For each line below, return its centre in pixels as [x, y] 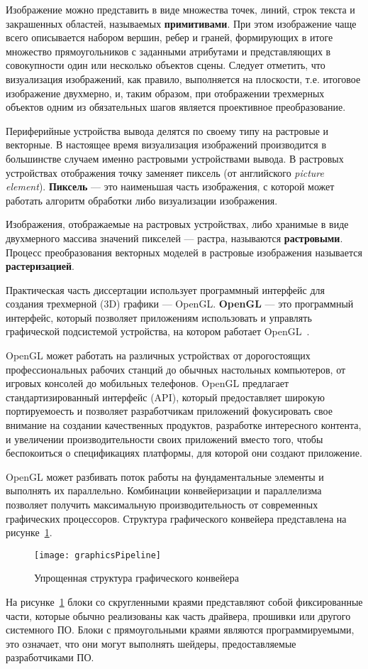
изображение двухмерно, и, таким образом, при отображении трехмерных [165, 93]
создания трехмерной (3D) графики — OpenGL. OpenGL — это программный [180, 304]
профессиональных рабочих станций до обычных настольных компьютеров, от [176, 369]
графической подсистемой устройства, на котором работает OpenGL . [158, 331]
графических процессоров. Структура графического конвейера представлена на [176, 518]
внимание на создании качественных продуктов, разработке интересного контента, [184, 425]
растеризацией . [40, 266]
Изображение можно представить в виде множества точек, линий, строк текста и [180, 9]
